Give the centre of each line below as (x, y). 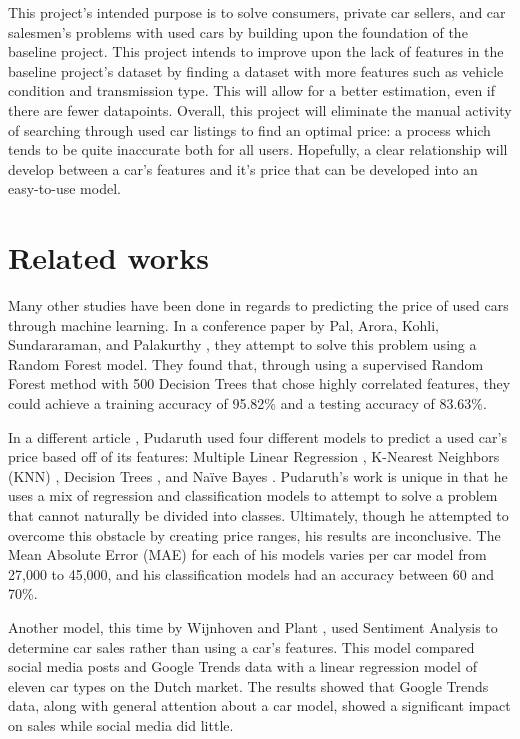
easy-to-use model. (64, 188)
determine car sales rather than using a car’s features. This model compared (241, 646)
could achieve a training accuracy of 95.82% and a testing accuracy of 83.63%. (247, 403)
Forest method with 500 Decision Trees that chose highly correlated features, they (259, 383)
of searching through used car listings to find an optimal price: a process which (249, 129)
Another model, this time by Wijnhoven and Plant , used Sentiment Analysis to (253, 626)
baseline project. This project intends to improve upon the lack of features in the (256, 51)
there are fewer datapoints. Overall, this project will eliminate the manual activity (260, 109)
